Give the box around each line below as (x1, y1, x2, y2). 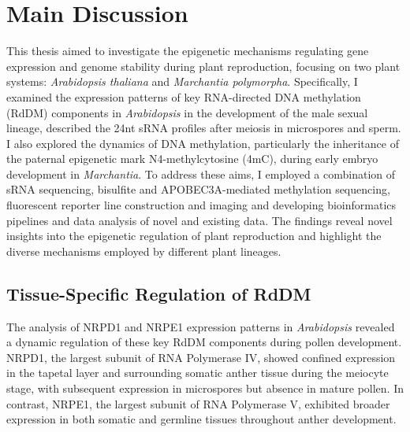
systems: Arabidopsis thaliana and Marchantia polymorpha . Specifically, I (6, 73, 358, 90)
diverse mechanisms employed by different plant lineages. (6, 242, 281, 259)
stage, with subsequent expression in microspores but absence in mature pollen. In (6, 380, 404, 397)
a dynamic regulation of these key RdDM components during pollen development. (6, 334, 402, 350)
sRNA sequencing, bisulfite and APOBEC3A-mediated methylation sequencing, (6, 181, 390, 198)
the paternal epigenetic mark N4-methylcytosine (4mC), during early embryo (6, 150, 378, 167)
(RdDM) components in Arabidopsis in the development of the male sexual (6, 104, 368, 120)
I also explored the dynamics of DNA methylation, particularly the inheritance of (6, 135, 399, 151)
